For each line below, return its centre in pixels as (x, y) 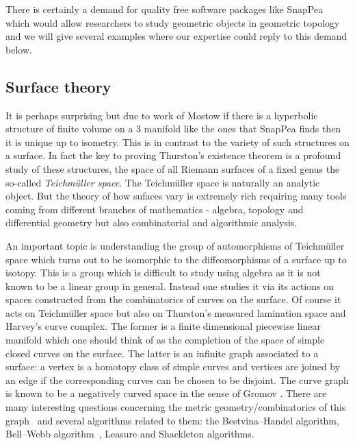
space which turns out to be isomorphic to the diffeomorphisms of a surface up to (176, 259)
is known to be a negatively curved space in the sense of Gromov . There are (166, 393)
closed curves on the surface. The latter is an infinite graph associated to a (162, 353)
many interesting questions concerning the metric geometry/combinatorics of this (176, 407)
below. (19, 49)
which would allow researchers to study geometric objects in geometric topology (173, 22)
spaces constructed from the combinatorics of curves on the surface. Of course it (173, 299)
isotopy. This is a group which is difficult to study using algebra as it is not (163, 273)
